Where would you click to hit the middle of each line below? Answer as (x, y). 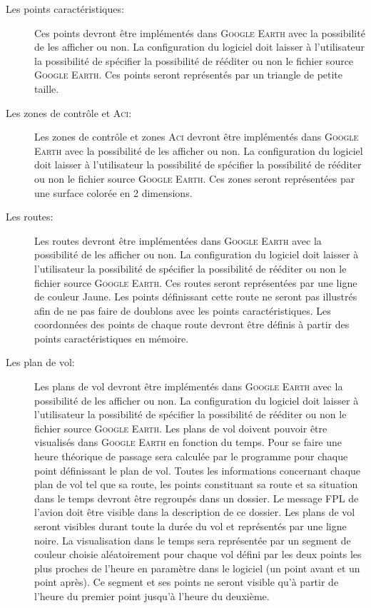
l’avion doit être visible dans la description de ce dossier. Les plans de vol (195, 512)
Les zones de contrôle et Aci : (69, 112)
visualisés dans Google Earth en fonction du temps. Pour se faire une (188, 442)
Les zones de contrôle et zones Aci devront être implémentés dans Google (197, 137)
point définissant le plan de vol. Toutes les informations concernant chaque (198, 470)
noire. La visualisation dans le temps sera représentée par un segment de (193, 540)
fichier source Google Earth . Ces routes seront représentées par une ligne (196, 282)
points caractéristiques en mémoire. (112, 338)
